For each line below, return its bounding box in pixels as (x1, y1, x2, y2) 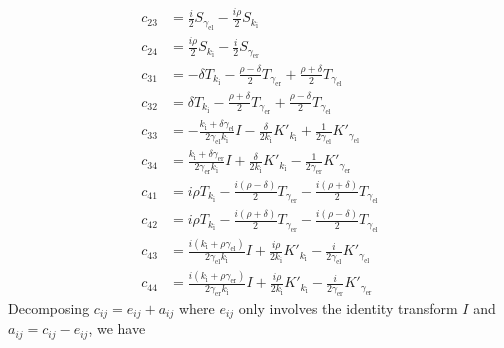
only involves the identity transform (238, 298, 458, 319)
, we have (88, 318, 146, 339)
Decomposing (8, 298, 90, 319)
